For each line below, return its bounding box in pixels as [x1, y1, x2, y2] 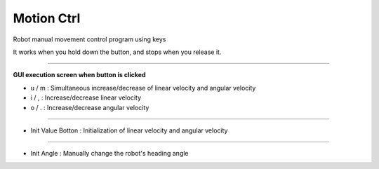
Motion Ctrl [13, 11, 81, 26]
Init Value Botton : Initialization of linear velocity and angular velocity [30, 126, 228, 135]
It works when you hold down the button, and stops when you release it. [13, 48, 222, 56]
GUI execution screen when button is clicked [13, 71, 146, 79]
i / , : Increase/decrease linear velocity [30, 93, 142, 102]
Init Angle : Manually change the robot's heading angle [30, 149, 189, 158]
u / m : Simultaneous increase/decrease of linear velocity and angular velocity [30, 83, 256, 92]
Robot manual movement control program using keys [13, 35, 166, 43]
